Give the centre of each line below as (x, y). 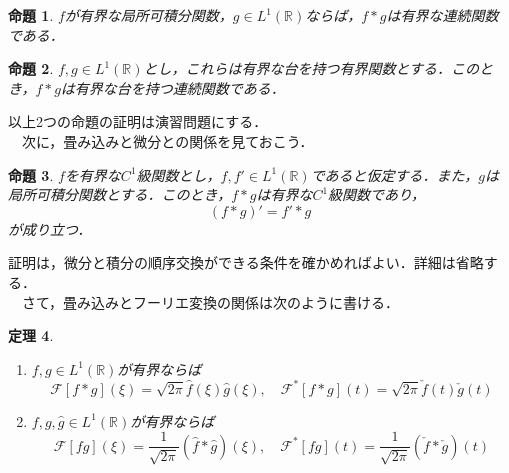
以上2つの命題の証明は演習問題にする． (138, 121)
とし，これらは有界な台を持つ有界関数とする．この (311, 68)
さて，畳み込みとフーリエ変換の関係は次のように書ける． (210, 301)
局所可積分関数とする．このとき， (120, 194)
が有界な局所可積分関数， (148, 15)
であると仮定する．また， (394, 174)
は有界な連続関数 (442, 15)
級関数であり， (376, 194)
